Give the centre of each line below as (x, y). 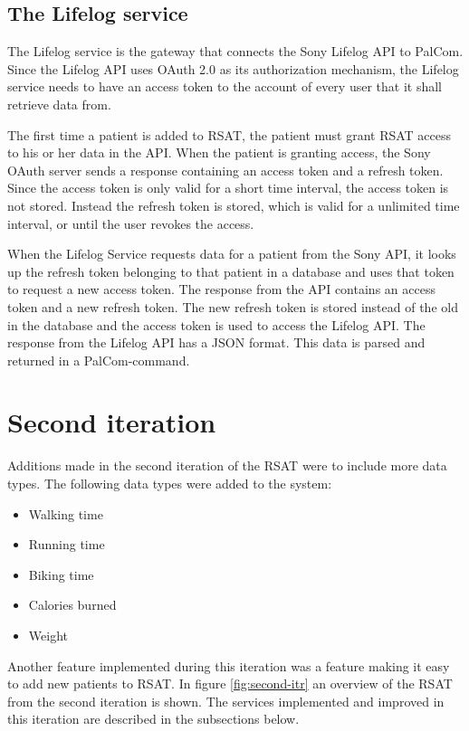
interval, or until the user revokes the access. (131, 223)
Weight (48, 635)
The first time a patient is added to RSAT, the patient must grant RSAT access (230, 134)
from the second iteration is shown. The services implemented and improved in (226, 701)
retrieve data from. (59, 104)
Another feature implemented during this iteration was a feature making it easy (229, 665)
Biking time (61, 574)
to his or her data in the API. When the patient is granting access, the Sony (219, 152)
